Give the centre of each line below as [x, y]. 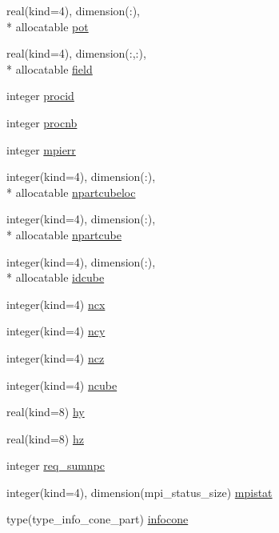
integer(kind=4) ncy [56, 331]
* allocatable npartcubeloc [71, 192]
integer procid [40, 96]
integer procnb [42, 122]
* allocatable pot [48, 26]
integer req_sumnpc [56, 465]
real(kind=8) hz [45, 438]
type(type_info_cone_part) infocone [98, 519]
